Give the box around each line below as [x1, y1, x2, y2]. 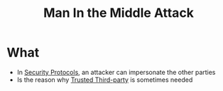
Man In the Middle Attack [43, 5, 195, 21]
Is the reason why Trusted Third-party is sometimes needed [16, 75, 193, 84]
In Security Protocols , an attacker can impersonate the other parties [16, 68, 216, 76]
